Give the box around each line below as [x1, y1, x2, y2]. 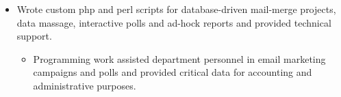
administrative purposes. [33, 78, 136, 92]
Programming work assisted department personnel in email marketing [33, 51, 326, 66]
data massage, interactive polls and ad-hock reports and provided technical [16, 15, 331, 29]
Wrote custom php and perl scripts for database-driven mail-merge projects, [16, 2, 336, 16]
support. [16, 29, 52, 43]
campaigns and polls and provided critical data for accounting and [33, 65, 312, 79]
